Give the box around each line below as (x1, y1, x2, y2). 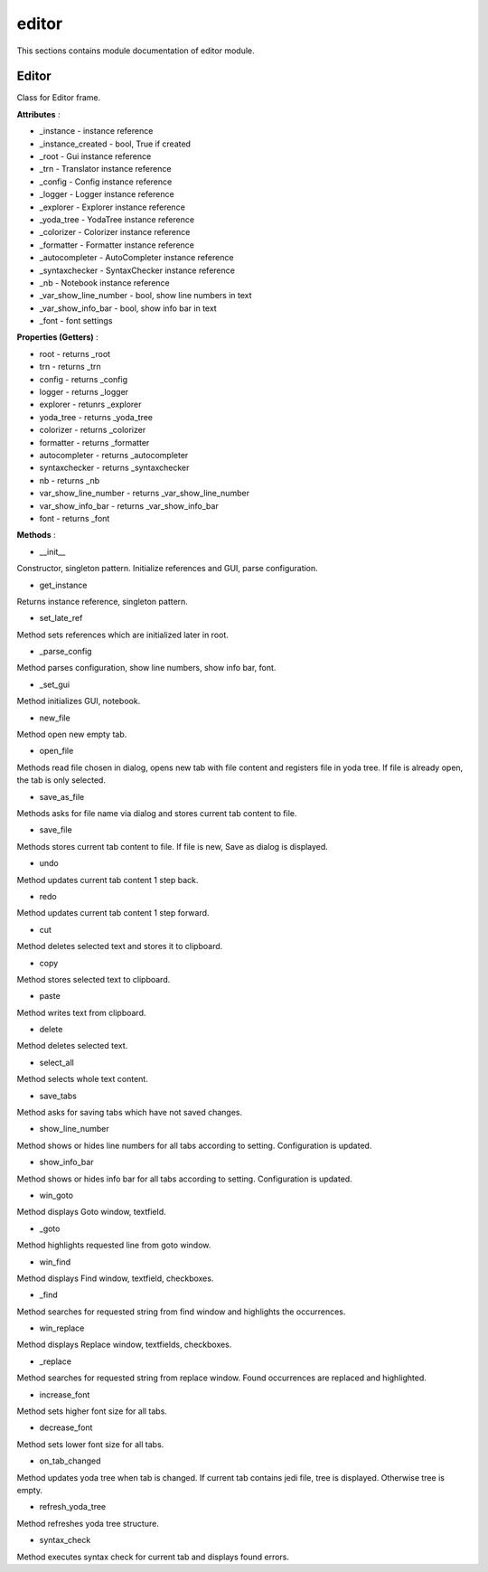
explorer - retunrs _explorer (39, 399, 142, 410)
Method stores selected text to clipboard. (16, 974, 171, 984)
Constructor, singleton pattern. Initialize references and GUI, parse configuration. (16, 563, 318, 574)
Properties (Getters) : (16, 332, 99, 343)
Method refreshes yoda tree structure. (16, 1518, 160, 1529)
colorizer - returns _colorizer (39, 425, 146, 436)
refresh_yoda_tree (39, 1501, 107, 1512)
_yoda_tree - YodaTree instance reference (39, 213, 194, 225)
